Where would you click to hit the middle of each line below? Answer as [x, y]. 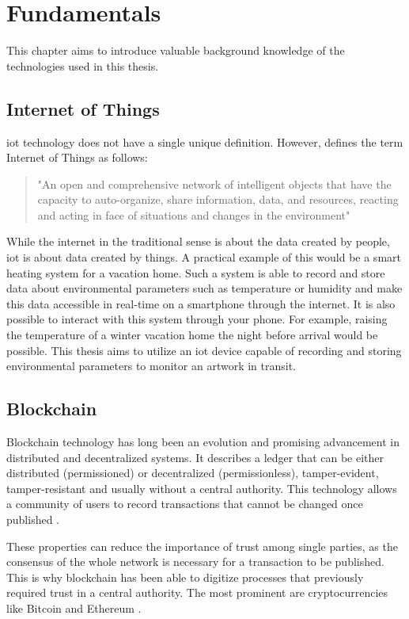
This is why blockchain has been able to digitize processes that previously [185, 577]
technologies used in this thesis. [83, 65]
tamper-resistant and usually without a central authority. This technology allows [202, 488]
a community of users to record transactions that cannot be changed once [185, 504]
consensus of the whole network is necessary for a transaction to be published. [195, 562]
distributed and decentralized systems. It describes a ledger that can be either [195, 457]
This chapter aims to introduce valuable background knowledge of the [176, 50]
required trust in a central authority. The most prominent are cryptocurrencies [197, 592]
